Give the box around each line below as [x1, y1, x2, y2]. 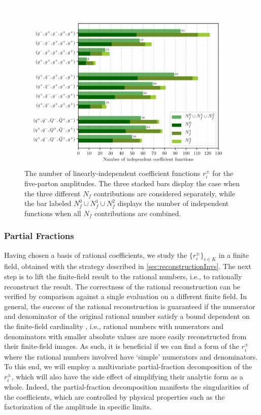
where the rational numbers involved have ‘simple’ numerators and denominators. [4, 351, 258, 362]
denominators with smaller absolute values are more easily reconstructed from [4, 331, 247, 341]
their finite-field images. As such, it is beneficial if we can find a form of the [4, 341, 239, 351]
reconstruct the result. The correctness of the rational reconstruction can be [4, 281, 241, 291]
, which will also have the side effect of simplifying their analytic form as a [11, 371, 243, 381]
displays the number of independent [117, 198, 229, 209]
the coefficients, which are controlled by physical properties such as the [4, 391, 225, 402]
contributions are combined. [94, 207, 181, 218]
